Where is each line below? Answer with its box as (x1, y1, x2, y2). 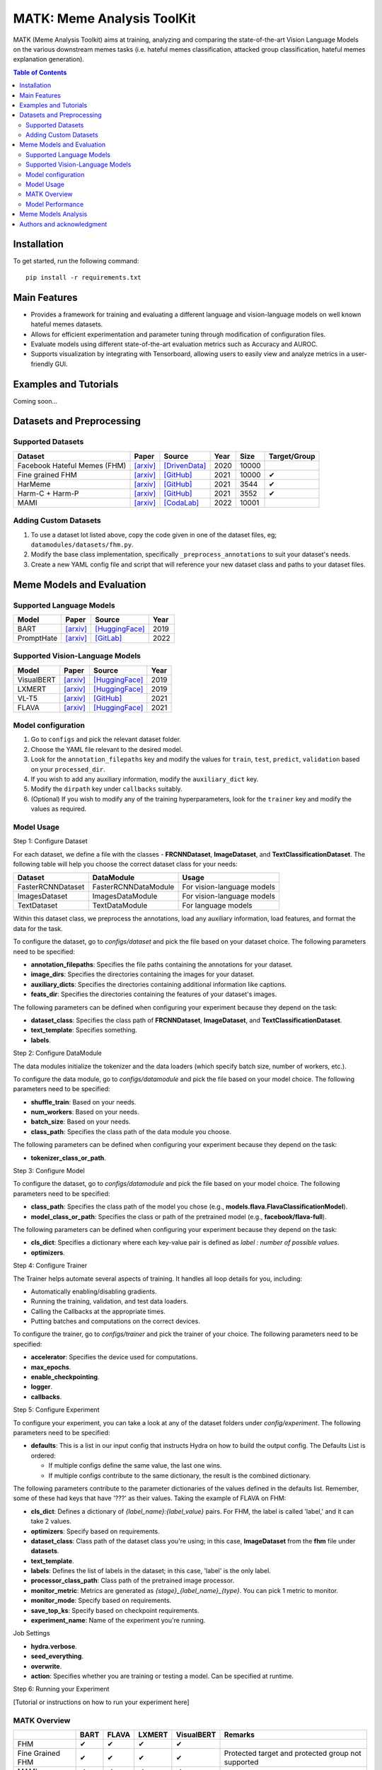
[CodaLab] (163, 498, 199, 508)
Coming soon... (13, 396, 58, 405)
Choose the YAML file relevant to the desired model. (30, 745, 183, 753)
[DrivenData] (163, 460, 207, 470)
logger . (30, 1383, 53, 1391)
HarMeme (17, 479, 51, 489)
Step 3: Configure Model (13, 1167, 85, 1175)
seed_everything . (30, 1652, 84, 1660)
